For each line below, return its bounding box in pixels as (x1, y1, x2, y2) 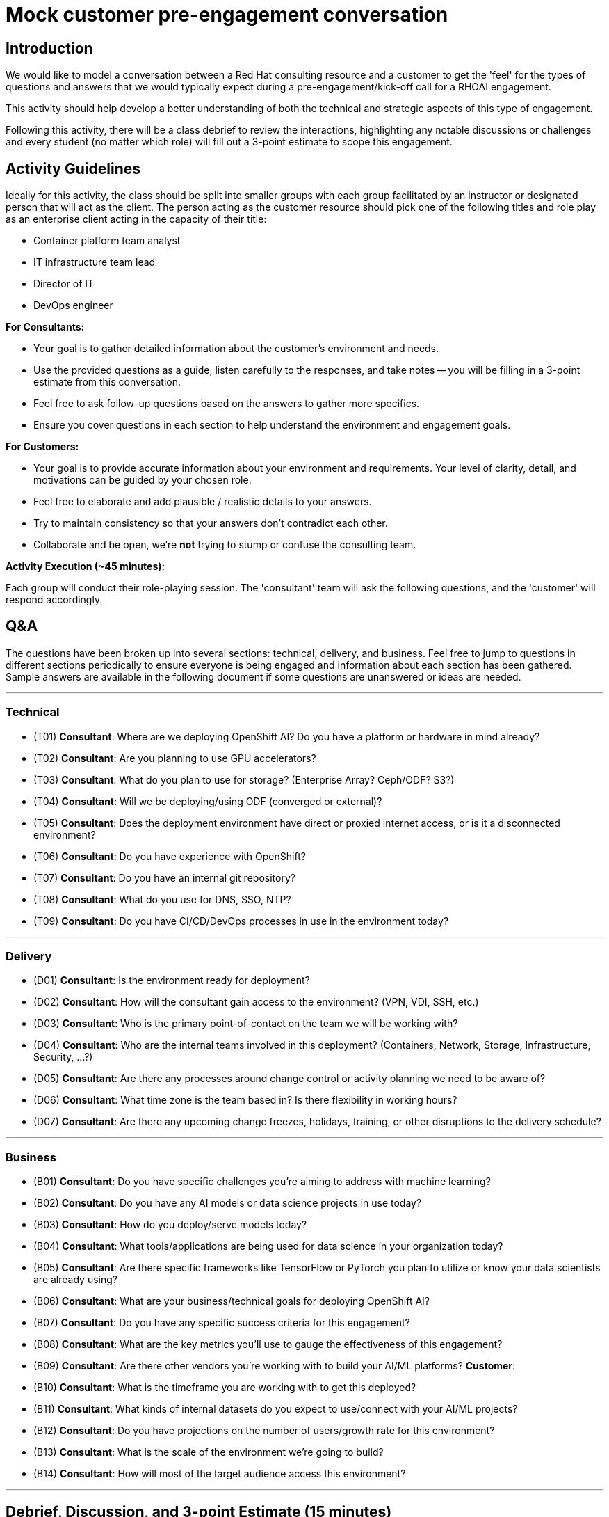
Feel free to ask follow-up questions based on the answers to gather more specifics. (33, 397, 420, 410)
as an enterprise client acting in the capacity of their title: (6, 213, 267, 225)
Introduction (6, 39, 93, 57)
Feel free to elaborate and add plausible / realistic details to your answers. (33, 495, 372, 508)
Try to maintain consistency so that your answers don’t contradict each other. (33, 517, 388, 530)
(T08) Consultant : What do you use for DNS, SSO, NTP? (33, 893, 291, 905)
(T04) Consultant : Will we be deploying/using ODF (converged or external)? (33, 795, 382, 807)
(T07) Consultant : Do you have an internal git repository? (33, 871, 295, 884)
